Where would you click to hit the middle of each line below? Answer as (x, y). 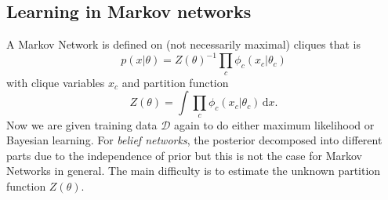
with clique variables (56, 82)
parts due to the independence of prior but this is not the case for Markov (184, 155)
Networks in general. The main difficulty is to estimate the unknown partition (194, 171)
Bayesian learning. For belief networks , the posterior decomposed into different (194, 140)
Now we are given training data (82, 124)
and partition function (175, 82)
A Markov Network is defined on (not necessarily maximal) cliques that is (183, 44)
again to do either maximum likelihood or (274, 124)
